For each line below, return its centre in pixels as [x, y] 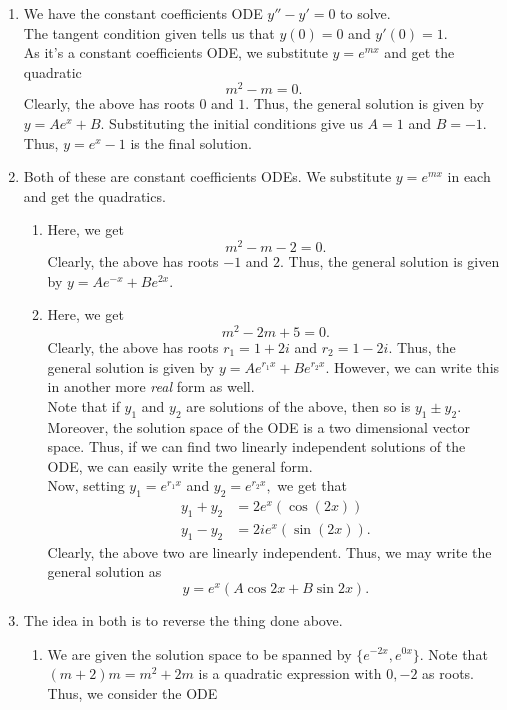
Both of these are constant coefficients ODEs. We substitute [207, 176]
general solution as [104, 571]
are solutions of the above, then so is [298, 405]
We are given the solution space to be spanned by [199, 653]
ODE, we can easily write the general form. [180, 465]
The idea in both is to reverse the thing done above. [183, 619]
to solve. [365, 13]
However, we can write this [417, 366]
